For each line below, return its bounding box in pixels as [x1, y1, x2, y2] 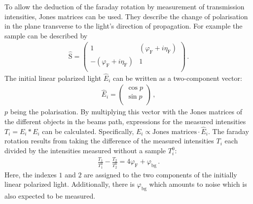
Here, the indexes [4, 169, 57, 179]
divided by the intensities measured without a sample [4, 145, 166, 155]
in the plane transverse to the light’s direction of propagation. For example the [4, 21, 243, 31]
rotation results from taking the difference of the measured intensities [4, 136, 214, 146]
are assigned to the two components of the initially [84, 169, 237, 179]
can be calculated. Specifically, [42, 126, 134, 136]
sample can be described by [4, 30, 88, 40]
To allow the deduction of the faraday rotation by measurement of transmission [4, 1, 245, 11]
